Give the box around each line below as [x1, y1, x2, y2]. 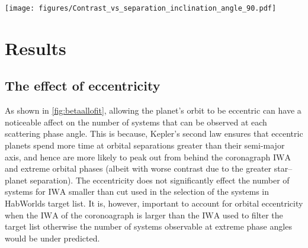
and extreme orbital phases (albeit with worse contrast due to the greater [5, 162, 272, 175]
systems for [5, 185, 46, 198]
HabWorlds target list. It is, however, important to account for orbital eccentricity [5, 197, 303, 209]
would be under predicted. [5, 231, 100, 244]
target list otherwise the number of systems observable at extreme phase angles [5, 220, 292, 233]
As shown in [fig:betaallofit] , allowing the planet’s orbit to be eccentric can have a [5, 104, 301, 117]
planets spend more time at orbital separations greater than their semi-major [5, 139, 285, 152]
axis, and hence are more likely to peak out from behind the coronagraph [5, 150, 271, 163]
